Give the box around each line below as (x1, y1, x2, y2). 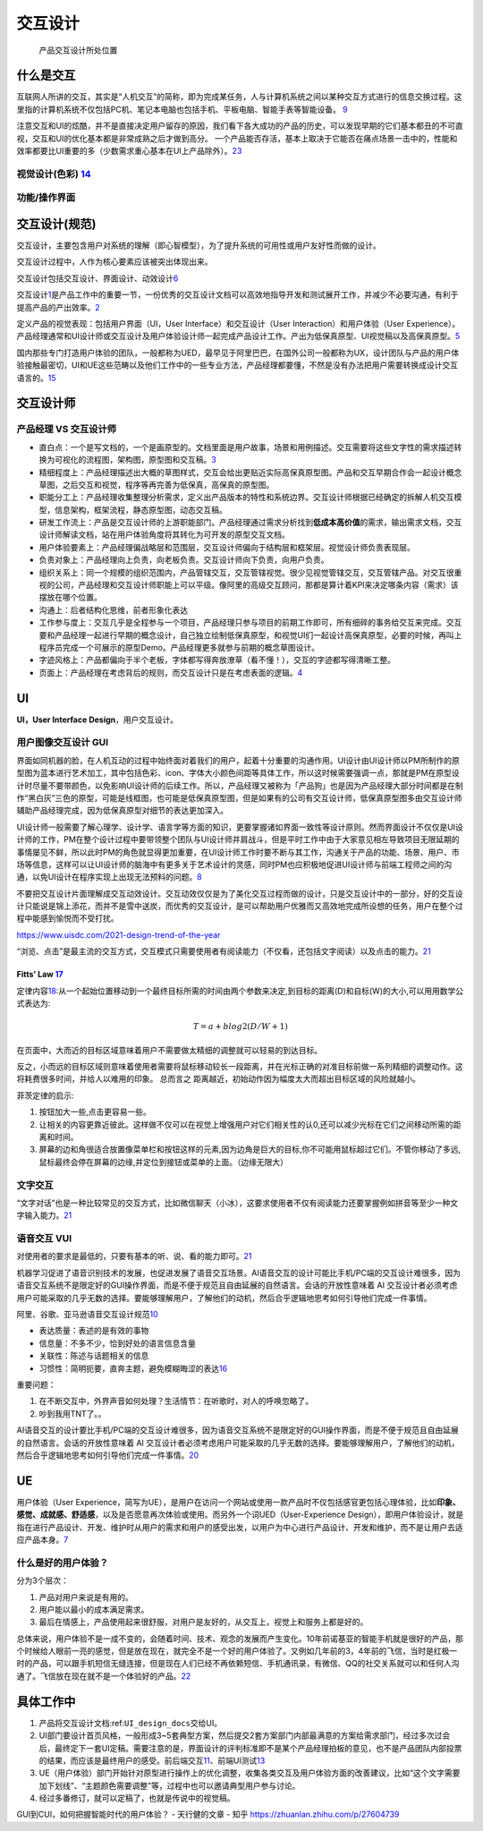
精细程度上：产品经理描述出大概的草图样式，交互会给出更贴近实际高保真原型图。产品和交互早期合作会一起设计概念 (38, 466, 462, 478)
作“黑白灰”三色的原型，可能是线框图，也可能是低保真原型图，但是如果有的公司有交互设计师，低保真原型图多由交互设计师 (16, 792, 462, 803)
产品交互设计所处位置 (38, 45, 118, 55)
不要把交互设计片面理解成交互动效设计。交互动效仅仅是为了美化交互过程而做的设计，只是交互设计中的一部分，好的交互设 (16, 888, 463, 898)
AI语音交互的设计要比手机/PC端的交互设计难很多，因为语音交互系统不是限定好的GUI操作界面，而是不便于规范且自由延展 (16, 1425, 460, 1435)
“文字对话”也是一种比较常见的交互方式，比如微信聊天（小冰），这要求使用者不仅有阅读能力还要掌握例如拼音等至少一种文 (16, 1197, 459, 1208)
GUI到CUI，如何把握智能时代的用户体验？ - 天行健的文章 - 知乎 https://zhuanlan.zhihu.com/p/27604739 (16, 1809, 400, 1820)
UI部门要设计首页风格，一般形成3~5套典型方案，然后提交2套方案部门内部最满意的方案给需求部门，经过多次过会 (38, 1730, 451, 1741)
